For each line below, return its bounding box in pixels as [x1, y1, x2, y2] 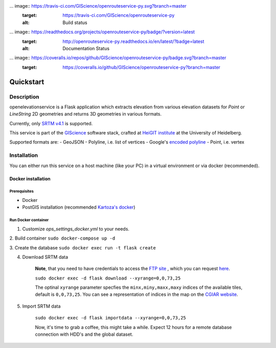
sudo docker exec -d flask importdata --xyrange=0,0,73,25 [35, 315, 187, 321]
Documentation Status [62, 45, 110, 51]
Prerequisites [9, 189, 34, 194]
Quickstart [9, 77, 44, 86]
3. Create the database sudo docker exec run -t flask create [9, 244, 156, 250]
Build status [62, 19, 87, 26]
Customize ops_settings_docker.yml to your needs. [22, 225, 130, 232]
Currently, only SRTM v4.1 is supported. [9, 120, 93, 126]
